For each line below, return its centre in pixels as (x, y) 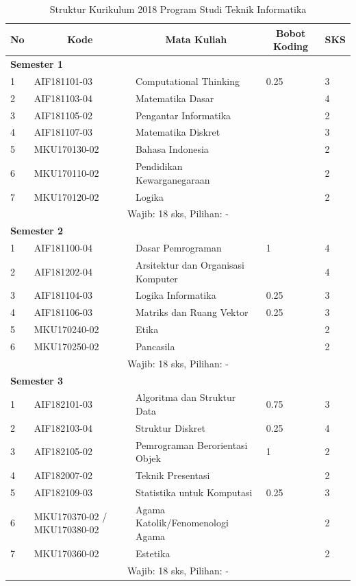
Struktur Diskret (170, 427)
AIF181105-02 (63, 115)
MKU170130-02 (66, 149)
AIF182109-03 (63, 492)
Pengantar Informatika (183, 115)
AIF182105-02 (63, 451)
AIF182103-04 (63, 427)
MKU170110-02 (66, 172)
